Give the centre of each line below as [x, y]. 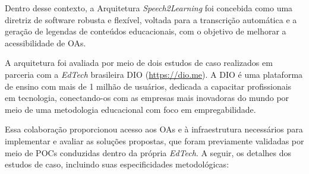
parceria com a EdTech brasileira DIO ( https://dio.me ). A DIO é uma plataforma [154, 74]
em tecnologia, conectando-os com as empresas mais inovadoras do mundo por [147, 98]
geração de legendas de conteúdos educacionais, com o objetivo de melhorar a [146, 31]
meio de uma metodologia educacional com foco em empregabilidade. [130, 109]
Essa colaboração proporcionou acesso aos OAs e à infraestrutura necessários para [154, 129]
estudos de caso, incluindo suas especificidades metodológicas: [117, 164]
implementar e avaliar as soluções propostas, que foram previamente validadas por [154, 140]
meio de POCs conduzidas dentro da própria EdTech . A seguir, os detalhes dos [148, 152]
